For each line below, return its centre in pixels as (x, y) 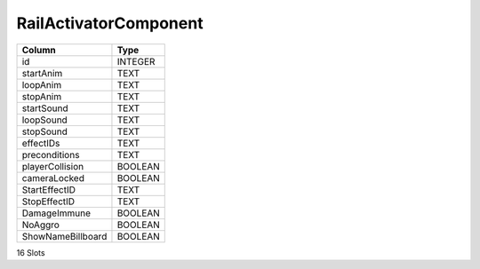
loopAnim (42, 84)
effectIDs (41, 143)
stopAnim (42, 96)
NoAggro (40, 225)
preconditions (51, 154)
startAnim (42, 73)
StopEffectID (48, 202)
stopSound (45, 131)
